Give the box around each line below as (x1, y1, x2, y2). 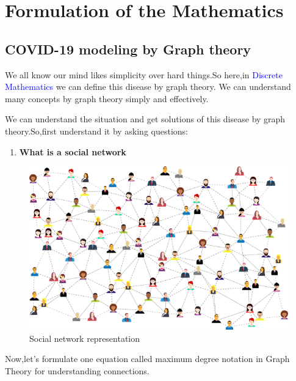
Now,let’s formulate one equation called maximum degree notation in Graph (5, 352, 290, 365)
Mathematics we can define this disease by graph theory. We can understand (5, 80, 291, 93)
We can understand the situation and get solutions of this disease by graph (5, 113, 286, 125)
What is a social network (19, 145, 126, 158)
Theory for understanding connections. (5, 364, 150, 377)
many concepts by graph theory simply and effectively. (5, 92, 209, 105)
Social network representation (29, 331, 140, 344)
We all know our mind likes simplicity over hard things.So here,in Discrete (5, 68, 283, 81)
